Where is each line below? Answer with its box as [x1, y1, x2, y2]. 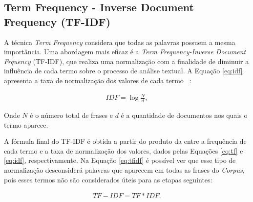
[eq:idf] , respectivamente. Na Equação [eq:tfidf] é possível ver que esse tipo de [4, 155, 236, 165]
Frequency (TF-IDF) [4, 14, 111, 29]
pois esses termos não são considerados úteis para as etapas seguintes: [4, 174, 212, 184]
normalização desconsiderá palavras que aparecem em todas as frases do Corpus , [4, 164, 245, 175]
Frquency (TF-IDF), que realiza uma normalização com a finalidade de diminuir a [4, 56, 249, 66]
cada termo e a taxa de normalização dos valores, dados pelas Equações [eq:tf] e [4, 145, 243, 156]
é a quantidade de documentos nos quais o [121, 110, 248, 120]
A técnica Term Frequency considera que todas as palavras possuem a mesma [4, 37, 235, 47]
